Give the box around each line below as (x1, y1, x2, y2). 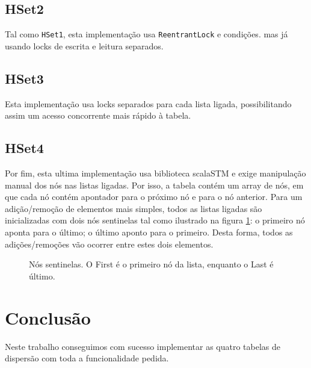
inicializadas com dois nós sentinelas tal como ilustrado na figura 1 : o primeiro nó (5, 214, 305, 226)
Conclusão (5, 305, 91, 329)
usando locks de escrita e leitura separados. (5, 39, 164, 52)
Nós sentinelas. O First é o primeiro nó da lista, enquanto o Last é (29, 258, 274, 270)
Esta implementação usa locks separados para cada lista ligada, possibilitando (5, 97, 292, 110)
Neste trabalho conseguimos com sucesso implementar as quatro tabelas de (5, 340, 280, 352)
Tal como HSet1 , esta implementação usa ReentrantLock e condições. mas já (5, 28, 288, 40)
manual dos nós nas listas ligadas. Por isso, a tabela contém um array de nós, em (5, 178, 304, 191)
